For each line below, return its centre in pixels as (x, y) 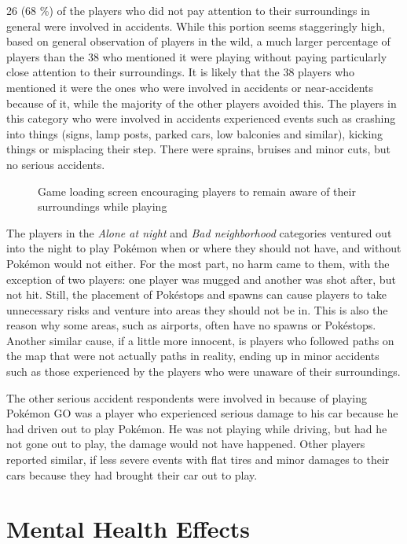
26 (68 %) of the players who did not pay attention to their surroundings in (188, 10)
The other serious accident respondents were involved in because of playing (187, 397)
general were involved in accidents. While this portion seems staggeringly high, (196, 26)
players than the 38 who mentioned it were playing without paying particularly (197, 56)
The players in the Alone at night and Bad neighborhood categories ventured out (199, 232)
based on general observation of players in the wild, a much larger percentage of (198, 41)
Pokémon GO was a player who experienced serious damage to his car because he (202, 413)
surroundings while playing (103, 206)
